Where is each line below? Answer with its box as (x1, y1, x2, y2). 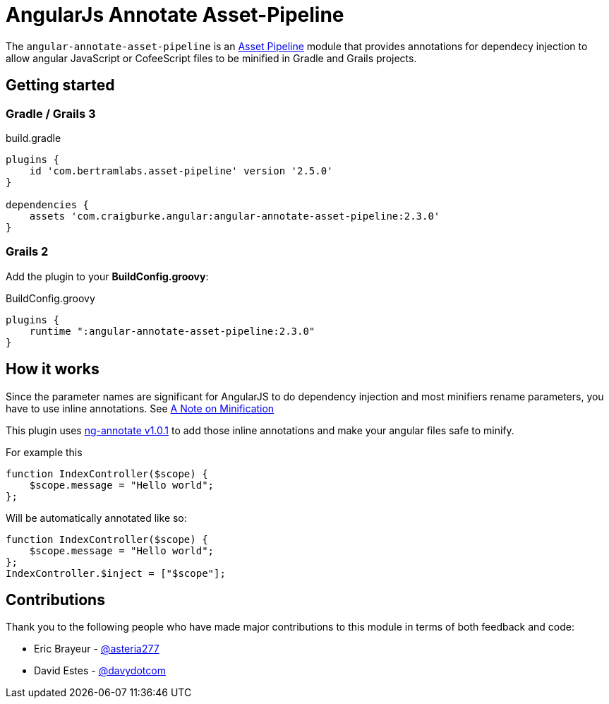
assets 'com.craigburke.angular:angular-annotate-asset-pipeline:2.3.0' (29, 210, 440, 222)
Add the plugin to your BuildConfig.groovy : (6, 270, 209, 282)
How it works (6, 360, 100, 378)
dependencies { (6, 198, 90, 210)
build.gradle (6, 131, 61, 144)
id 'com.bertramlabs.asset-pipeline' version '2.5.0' (29, 165, 333, 177)
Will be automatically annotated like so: (6, 511, 187, 524)
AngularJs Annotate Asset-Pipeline (6, 3, 344, 27)
